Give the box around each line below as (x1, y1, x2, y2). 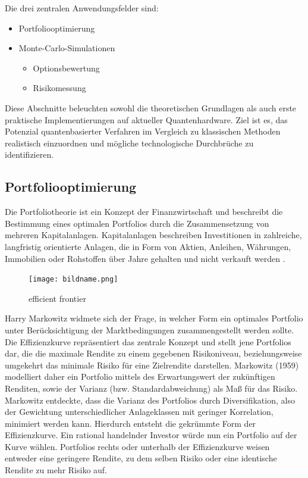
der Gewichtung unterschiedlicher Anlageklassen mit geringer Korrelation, (5, 405, 274, 418)
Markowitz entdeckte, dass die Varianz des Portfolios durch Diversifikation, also (5, 393, 295, 406)
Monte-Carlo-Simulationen (18, 42, 115, 54)
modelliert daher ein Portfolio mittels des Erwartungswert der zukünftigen (5, 370, 275, 383)
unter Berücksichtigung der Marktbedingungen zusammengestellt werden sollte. (5, 323, 294, 336)
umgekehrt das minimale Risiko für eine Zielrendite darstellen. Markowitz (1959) (5, 358, 299, 371)
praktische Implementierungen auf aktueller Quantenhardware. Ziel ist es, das (5, 113, 288, 126)
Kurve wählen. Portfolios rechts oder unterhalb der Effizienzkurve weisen (5, 440, 270, 452)
